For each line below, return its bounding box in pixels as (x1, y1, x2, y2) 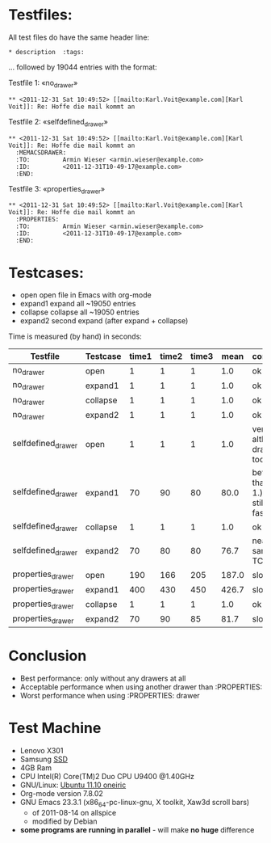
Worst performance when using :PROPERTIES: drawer (19, 690, 200, 700)
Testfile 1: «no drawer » (8, 78, 78, 90)
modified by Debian (31, 816, 98, 826)
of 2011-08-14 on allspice (31, 807, 117, 817)
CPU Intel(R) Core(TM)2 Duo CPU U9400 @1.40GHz (19, 771, 195, 781)
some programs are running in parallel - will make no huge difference (19, 824, 255, 834)
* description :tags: (8, 48, 85, 56)
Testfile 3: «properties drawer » (8, 183, 106, 196)
